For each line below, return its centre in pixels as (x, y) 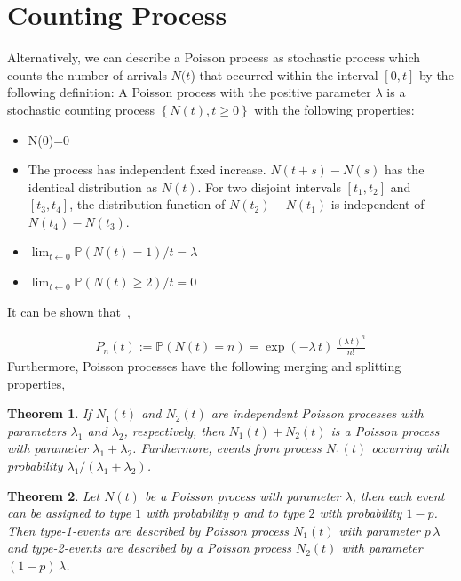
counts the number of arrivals (87, 74)
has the (404, 169)
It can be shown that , (69, 311)
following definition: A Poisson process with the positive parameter (189, 92)
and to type (274, 513)
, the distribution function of (147, 204)
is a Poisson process (385, 430)
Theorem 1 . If (49, 413)
